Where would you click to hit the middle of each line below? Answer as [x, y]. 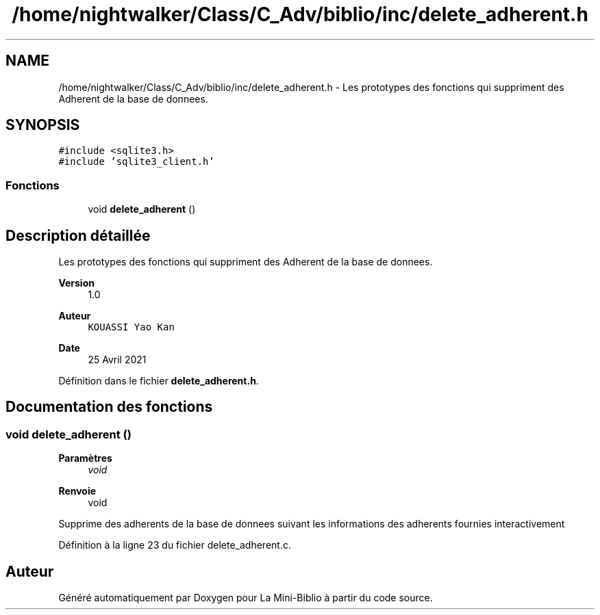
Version [76, 283]
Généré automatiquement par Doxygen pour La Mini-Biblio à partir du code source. [246, 598]
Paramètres [85, 458]
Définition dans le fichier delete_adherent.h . [159, 381]
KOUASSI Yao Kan [131, 327]
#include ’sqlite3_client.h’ [136, 162]
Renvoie [77, 491]
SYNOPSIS [43, 125]
